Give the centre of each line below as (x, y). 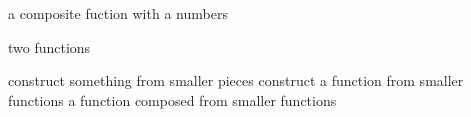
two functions (49, 46)
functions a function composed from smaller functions (172, 99)
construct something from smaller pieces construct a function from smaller (236, 80)
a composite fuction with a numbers (118, 13)
